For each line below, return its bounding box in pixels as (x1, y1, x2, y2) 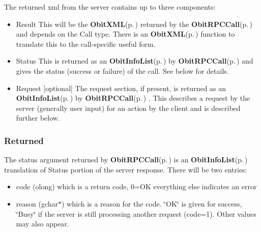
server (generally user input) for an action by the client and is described (16, 102, 241, 113)
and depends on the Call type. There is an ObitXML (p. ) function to (16, 28, 235, 39)
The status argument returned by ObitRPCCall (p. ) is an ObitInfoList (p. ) (4, 154, 248, 165)
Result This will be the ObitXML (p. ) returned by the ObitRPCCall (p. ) (16, 18, 252, 29)
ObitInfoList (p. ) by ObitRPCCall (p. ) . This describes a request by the (16, 93, 250, 103)
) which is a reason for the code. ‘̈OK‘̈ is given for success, (62, 198, 242, 209)
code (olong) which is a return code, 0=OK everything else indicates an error (16, 181, 257, 192)
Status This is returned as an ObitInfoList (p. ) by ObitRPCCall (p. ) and (16, 55, 253, 66)
